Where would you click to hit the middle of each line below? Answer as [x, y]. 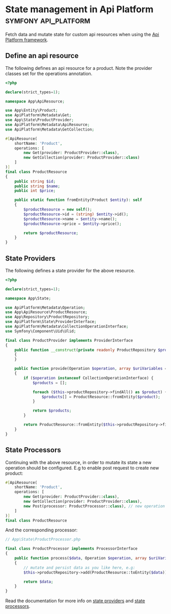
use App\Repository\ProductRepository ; [48, 317]
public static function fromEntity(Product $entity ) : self [78, 200]
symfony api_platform [48, 20]
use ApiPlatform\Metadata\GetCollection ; [50, 129]
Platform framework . [27, 40]
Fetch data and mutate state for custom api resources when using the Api [82, 34]
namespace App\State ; [28, 298]
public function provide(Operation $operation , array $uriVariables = [91, 369]
